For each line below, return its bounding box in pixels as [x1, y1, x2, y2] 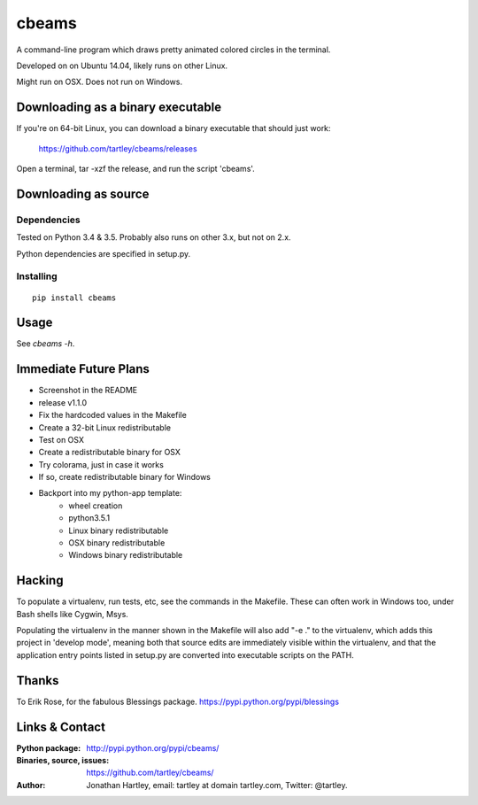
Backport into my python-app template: [38, 488, 182, 499]
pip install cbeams [32, 292, 117, 303]
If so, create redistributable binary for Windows [38, 472, 212, 483]
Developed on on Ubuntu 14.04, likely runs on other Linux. [16, 60, 228, 71]
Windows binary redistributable [68, 550, 183, 561]
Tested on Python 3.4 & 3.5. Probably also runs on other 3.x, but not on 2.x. [16, 232, 291, 243]
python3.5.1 [68, 513, 111, 523]
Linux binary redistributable [68, 525, 169, 536]
